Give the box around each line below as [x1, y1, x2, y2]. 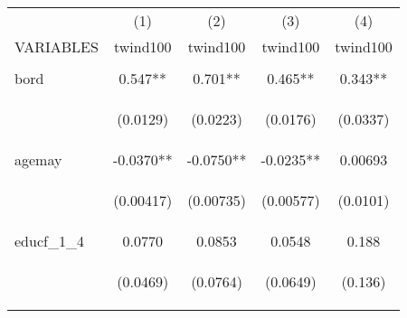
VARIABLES [14, 36, 99, 57]
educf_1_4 [14, 230, 84, 251]
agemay [14, 149, 62, 170]
